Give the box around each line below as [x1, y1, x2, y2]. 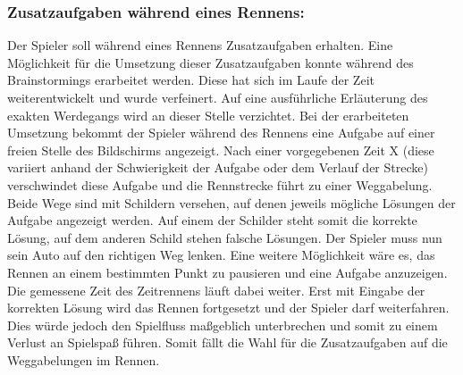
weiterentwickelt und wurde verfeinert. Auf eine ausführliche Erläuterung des [7, 88, 428, 106]
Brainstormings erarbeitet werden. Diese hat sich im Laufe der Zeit [7, 71, 375, 89]
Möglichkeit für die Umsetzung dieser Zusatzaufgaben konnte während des [7, 53, 414, 71]
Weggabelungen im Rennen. [7, 350, 160, 369]
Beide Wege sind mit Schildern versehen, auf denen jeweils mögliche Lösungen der [7, 193, 456, 212]
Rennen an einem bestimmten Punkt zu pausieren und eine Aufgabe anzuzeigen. [7, 262, 448, 281]
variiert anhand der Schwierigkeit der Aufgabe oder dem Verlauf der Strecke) [7, 158, 428, 177]
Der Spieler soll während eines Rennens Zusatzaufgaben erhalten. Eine [7, 36, 393, 54]
